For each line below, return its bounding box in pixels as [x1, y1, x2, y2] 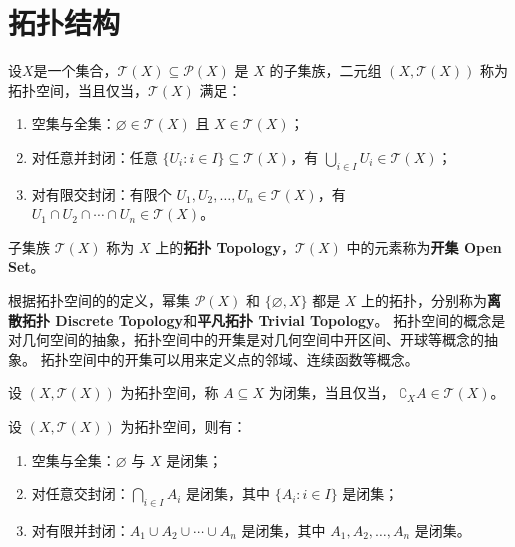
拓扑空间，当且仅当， [8, 79, 148, 100]
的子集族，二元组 [269, 60, 382, 81]
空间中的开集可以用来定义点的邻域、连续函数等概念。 [68, 348, 419, 369]
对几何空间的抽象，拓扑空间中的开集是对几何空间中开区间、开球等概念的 [8, 329, 484, 350]
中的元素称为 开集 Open [346, 236, 502, 257]
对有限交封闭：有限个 [31, 183, 172, 204]
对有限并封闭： [31, 520, 130, 541]
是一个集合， [33, 60, 118, 81]
